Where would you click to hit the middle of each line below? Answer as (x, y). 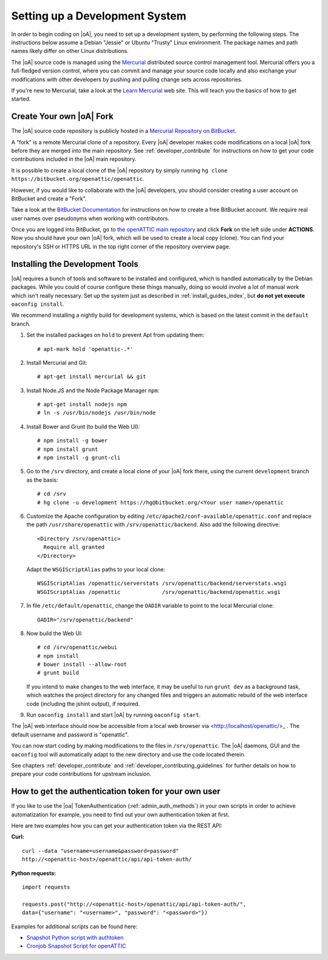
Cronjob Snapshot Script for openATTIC (76, 946)
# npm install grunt (68, 449)
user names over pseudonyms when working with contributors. (91, 218)
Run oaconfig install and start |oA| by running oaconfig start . (114, 715)
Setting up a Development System (99, 16)
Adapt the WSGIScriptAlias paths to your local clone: (96, 569)
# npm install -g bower (73, 441)
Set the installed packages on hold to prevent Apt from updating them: (115, 335)
